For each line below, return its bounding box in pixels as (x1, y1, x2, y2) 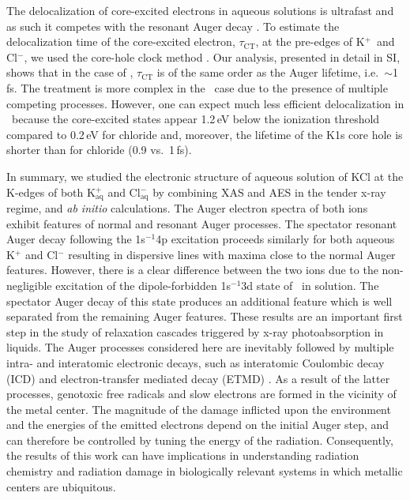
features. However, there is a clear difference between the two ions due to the (6, 261, 378, 278)
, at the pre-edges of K (255, 33, 365, 50)
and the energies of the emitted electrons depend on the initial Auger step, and (6, 416, 389, 433)
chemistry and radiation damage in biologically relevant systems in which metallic (6, 463, 403, 479)
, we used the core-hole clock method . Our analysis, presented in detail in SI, (24, 48, 401, 65)
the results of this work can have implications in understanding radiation (6, 447, 359, 464)
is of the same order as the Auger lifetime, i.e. (156, 64, 379, 81)
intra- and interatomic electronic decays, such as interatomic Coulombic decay (6, 354, 385, 370)
